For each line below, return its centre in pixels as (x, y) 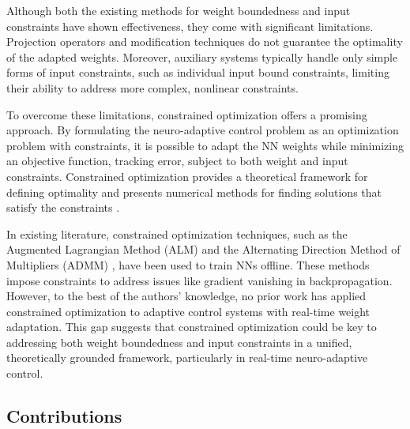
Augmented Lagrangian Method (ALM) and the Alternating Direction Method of (203, 249)
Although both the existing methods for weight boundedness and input (179, 10)
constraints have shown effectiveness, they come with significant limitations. (190, 26)
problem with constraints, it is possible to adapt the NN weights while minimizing (205, 145)
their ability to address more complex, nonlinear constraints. (152, 87)
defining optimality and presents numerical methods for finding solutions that (194, 192)
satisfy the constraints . (63, 207)
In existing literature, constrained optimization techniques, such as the (177, 233)
